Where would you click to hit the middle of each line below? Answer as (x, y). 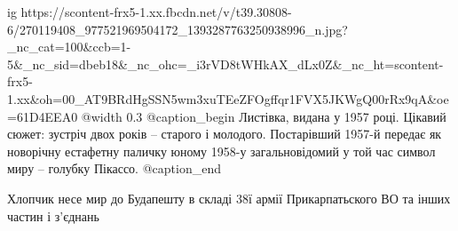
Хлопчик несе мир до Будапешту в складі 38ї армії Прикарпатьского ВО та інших (229, 198)
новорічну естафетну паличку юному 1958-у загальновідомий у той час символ (221, 151)
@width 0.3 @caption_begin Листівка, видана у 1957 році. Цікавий (264, 116)
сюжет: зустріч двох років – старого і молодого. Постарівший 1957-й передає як (225, 134)
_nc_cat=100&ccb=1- (69, 47)
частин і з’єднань (53, 215)
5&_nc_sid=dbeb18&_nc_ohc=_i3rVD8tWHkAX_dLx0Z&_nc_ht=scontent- (225, 64)
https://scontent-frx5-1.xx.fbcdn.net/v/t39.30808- (156, 12)
